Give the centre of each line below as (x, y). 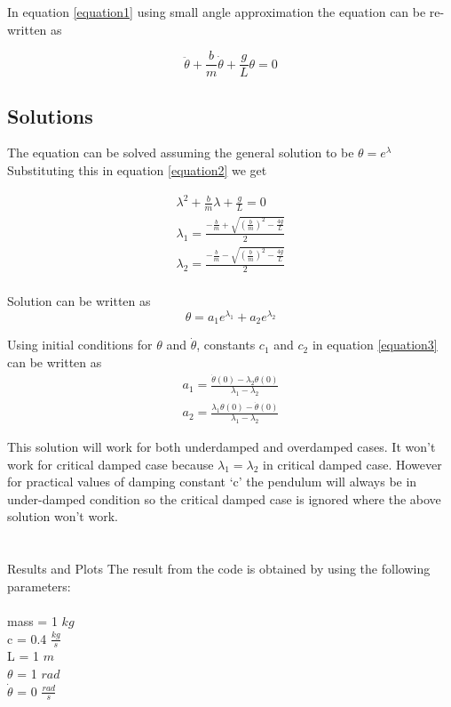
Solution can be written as (79, 301)
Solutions (50, 115)
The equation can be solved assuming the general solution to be (181, 153)
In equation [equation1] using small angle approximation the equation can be (217, 12)
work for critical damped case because (111, 464)
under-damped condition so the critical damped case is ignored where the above (224, 498)
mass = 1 (32, 620)
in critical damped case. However (352, 464)
